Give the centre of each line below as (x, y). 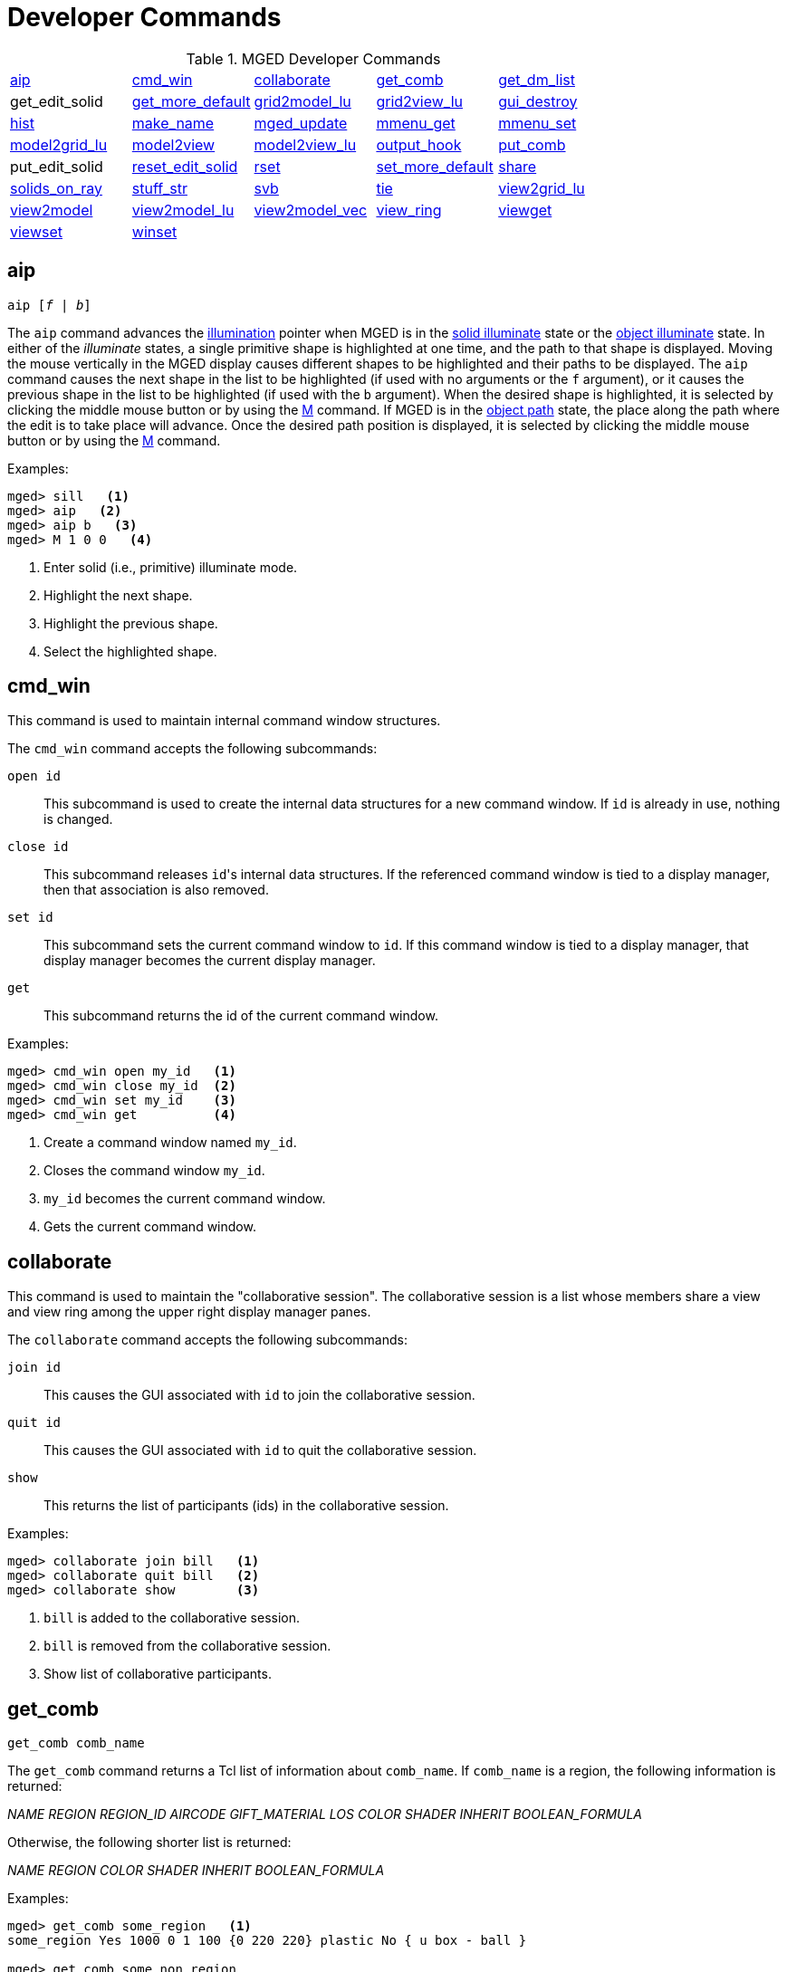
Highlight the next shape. (118, 595)
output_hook (419, 144)
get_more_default (191, 101)
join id (34, 1368)
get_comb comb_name (76, 1743)
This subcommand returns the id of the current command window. (241, 1016)
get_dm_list (537, 79)
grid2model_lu (302, 101)
